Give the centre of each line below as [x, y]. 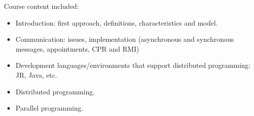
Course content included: [41, 6]
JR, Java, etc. [36, 74]
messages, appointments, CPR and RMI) [77, 48]
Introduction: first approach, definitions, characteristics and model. [117, 22]
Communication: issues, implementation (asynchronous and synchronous [125, 39]
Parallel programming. [49, 108]
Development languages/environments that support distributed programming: [133, 65]
